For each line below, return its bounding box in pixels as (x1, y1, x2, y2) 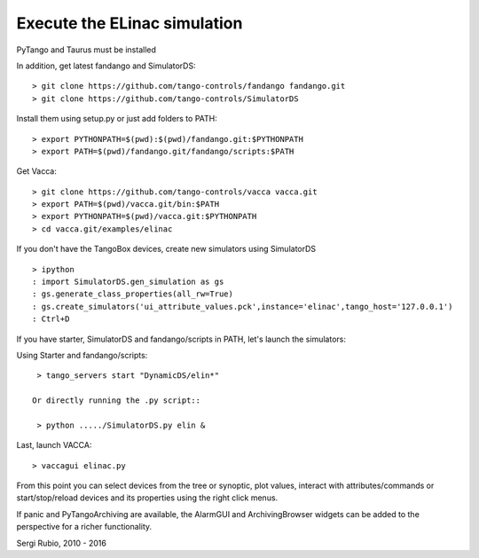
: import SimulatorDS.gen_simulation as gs (32, 277, 224, 287)
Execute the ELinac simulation (16, 13, 243, 33)
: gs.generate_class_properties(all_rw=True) (32, 289, 234, 299)
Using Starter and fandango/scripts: (16, 350, 148, 360)
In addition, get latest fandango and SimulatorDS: (16, 60, 196, 71)
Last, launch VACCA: (16, 440, 92, 451)
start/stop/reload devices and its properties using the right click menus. (16, 492, 279, 503)
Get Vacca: (16, 166, 57, 177)
